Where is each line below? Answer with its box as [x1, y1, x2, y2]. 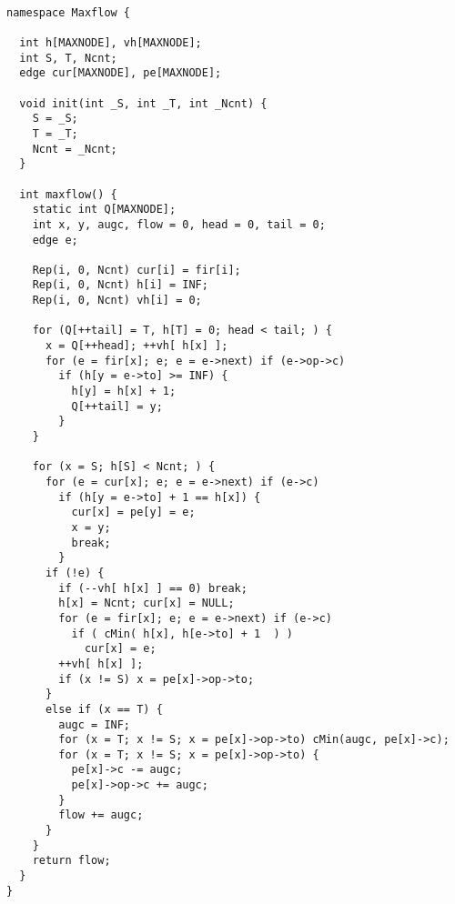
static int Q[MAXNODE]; [32, 203, 177, 216]
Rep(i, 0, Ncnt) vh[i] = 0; [32, 294, 202, 307]
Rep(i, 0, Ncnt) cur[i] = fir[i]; [32, 263, 241, 276]
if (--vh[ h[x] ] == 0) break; [58, 581, 248, 595]
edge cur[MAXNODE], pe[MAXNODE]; [19, 66, 222, 80]
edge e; [32, 233, 78, 246]
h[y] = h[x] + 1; [71, 385, 177, 398]
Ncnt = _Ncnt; [32, 142, 117, 156]
